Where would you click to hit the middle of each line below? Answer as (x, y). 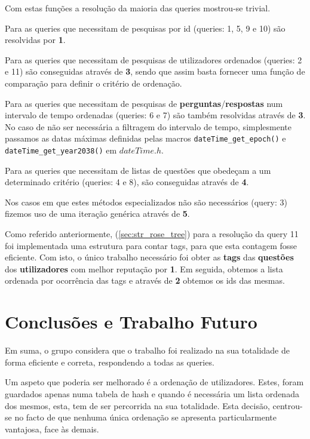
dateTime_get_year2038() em (61, 150)
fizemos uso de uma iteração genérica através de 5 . (97, 214)
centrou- (288, 405)
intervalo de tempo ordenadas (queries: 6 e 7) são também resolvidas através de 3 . (155, 115)
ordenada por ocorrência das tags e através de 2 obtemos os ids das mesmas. (145, 280)
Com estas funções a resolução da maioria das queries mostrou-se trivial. (138, 8)
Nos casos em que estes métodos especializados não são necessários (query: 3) (146, 202)
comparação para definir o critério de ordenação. (93, 83)
